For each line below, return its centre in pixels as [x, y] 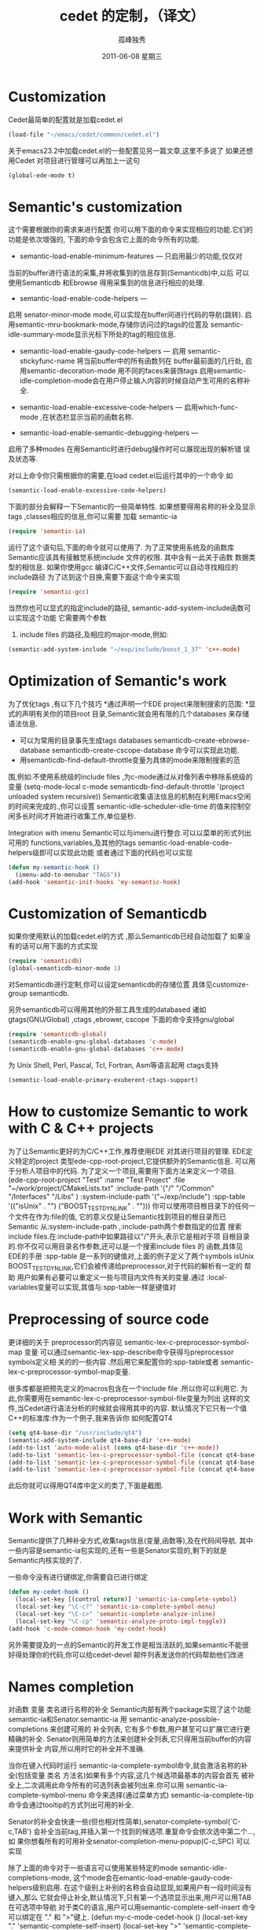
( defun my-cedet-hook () [49, 1592]
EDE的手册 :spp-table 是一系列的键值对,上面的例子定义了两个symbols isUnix [131, 1256]
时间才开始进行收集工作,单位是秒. [82, 816]
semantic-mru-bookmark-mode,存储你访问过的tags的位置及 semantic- [129, 324]
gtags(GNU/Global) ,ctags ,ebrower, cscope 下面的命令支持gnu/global [121, 1020]
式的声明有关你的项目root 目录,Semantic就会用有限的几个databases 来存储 [129, 713]
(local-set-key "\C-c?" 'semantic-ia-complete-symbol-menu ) [115, 1607]
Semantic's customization [95, 207]
